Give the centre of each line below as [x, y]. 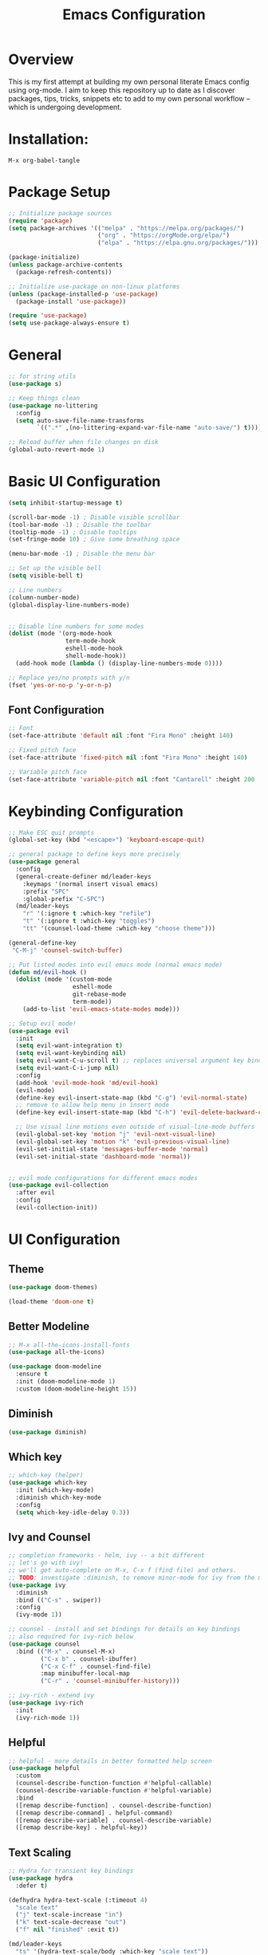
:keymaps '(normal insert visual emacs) [91, 884]
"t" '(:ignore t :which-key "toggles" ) [89, 921]
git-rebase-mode [99, 994]
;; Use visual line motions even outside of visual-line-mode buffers [135, 1127]
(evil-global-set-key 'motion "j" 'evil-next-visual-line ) [116, 1135]
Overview [41, 59]
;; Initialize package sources [60, 213]
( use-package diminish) [48, 1432]
